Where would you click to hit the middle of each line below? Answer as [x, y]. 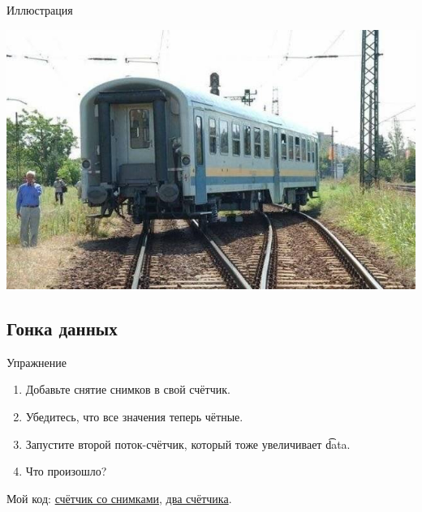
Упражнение [37, 362]
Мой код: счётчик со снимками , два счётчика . [119, 498]
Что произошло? [66, 471]
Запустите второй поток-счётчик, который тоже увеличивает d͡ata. [188, 444]
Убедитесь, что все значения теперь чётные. [134, 417]
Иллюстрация [40, 10]
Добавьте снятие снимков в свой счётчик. [128, 389]
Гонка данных [62, 329]
